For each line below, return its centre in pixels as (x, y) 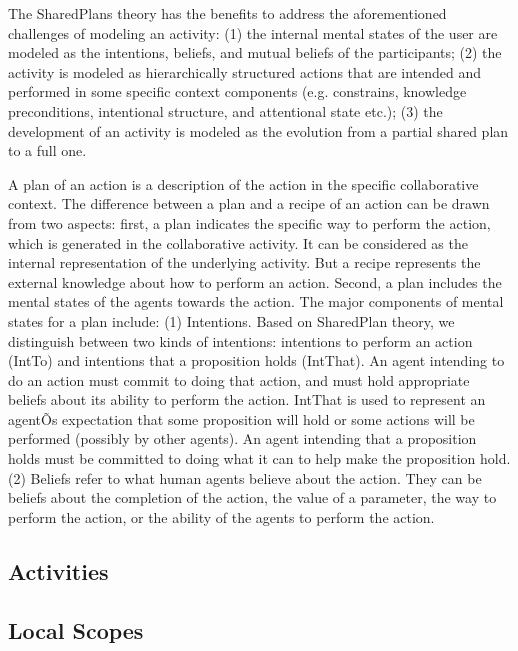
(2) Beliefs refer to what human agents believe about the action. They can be (245, 477)
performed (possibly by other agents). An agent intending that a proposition (242, 438)
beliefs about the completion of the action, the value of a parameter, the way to (252, 497)
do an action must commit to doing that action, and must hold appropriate (239, 379)
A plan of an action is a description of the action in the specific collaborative (243, 183)
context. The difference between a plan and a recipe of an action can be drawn (249, 203)
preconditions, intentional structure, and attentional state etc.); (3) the (225, 110)
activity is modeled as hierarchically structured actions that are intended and (245, 71)
